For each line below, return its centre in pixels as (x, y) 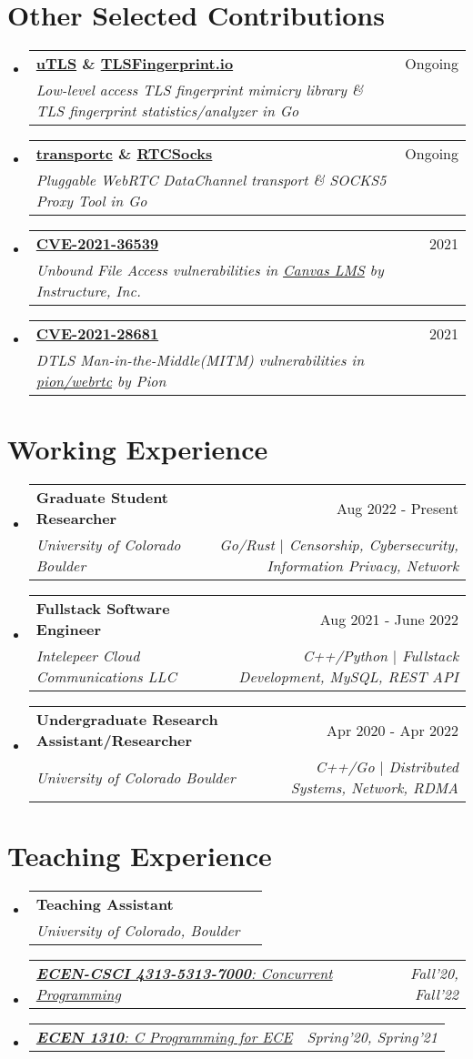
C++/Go (345, 767)
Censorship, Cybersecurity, (373, 545)
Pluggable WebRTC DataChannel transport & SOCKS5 (211, 180)
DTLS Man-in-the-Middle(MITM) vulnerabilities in (200, 360)
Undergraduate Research (127, 720)
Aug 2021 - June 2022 (389, 619)
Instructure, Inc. (88, 291)
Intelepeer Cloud (88, 656)
